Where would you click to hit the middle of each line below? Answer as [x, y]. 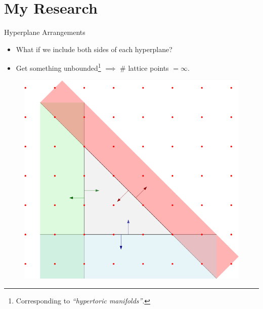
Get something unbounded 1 [58, 67]
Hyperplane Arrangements [45, 32]
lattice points [148, 68]
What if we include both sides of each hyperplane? [94, 49]
